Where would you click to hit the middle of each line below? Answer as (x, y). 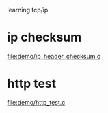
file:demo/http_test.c (36, 102)
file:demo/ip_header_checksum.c (54, 56)
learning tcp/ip (28, 10)
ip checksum (44, 37)
